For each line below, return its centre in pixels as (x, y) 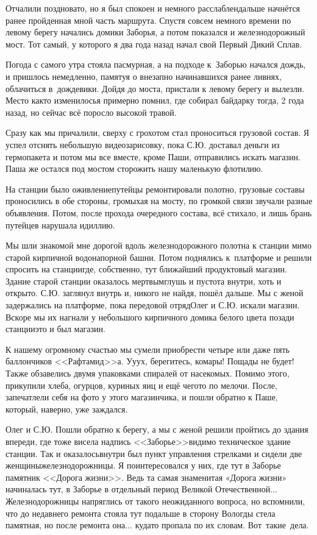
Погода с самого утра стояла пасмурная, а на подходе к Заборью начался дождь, (156, 64)
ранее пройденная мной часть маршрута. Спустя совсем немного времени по (148, 20)
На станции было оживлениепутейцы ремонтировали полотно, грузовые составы (155, 189)
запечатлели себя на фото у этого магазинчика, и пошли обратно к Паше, (142, 397)
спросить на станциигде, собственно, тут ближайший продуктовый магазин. (146, 269)
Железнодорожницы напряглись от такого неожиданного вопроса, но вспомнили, (155, 501)
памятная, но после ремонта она (66, 525)
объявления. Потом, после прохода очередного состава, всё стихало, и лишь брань (159, 212)
